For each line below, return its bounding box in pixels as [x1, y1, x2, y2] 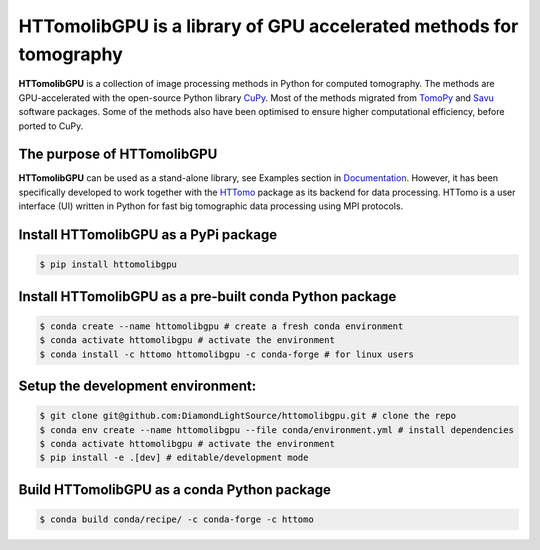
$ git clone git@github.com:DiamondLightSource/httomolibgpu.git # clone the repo [39, 410, 457, 422]
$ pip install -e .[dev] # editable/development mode [39, 452, 309, 464]
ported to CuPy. [18, 120, 84, 132]
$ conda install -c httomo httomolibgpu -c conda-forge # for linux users [39, 348, 415, 360]
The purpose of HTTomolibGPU [18, 146, 218, 163]
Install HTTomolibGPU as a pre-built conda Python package [18, 288, 397, 305]
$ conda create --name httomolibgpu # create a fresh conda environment [39, 320, 404, 332]
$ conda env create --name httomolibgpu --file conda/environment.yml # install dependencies [39, 424, 515, 435]
